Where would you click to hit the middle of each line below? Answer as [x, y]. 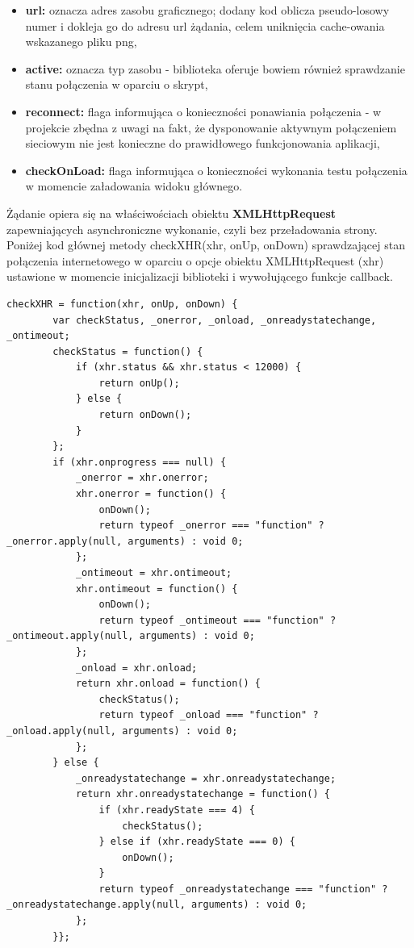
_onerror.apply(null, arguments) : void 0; [125, 541]
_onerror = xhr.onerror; [142, 478]
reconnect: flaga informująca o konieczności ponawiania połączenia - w [203, 111]
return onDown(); [145, 415]
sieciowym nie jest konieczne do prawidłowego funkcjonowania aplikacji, [203, 143]
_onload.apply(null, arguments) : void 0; [122, 731]
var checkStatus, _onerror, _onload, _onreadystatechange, [215, 320]
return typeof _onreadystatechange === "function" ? [243, 889]
